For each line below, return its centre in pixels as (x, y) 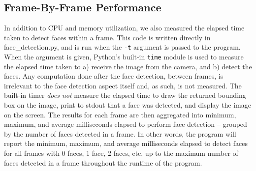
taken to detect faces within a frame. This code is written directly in (107, 37)
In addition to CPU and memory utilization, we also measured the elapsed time (124, 28)
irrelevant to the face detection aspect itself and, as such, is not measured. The (123, 85)
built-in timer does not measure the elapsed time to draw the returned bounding (125, 95)
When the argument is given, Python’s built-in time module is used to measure (124, 57)
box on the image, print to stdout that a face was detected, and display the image (128, 105)
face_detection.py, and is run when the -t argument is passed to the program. (122, 47)
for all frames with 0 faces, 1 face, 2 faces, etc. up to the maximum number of (121, 153)
